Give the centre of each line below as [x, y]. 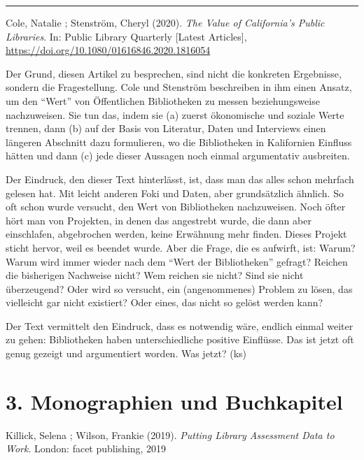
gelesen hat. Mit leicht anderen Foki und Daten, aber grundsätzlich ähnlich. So [175, 193]
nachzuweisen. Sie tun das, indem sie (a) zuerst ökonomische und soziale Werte [175, 114]
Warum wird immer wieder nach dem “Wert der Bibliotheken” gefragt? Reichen [177, 261]
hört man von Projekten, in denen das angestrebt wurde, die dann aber [159, 220]
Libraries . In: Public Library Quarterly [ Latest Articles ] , [126, 36]
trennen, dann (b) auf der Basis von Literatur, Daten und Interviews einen [166, 128]
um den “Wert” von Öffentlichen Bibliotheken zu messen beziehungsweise [163, 100]
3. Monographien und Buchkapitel [174, 401]
